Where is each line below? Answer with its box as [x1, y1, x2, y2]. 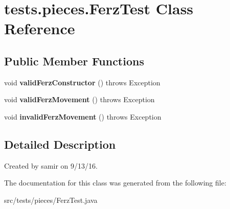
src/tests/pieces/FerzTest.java [4, 194, 98, 205]
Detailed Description [4, 136, 116, 152]
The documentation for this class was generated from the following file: [4, 177, 226, 188]
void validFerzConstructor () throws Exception [4, 77, 160, 87]
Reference [4, 18, 75, 39]
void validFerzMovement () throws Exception [4, 94, 155, 105]
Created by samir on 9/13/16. [4, 160, 98, 171]
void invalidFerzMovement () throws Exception [4, 111, 162, 122]
